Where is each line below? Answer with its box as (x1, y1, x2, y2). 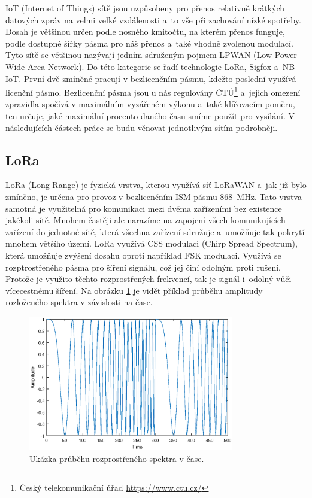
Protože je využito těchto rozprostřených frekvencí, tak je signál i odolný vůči (5, 272, 292, 285)
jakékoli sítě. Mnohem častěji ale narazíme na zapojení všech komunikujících (5, 214, 286, 226)
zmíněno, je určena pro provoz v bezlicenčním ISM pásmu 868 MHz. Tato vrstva (5, 190, 302, 202)
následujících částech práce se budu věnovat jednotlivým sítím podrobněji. (5, 121, 278, 133)
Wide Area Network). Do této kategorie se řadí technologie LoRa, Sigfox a (5, 60, 278, 72)
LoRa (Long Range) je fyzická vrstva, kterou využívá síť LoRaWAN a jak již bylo (5, 178, 307, 191)
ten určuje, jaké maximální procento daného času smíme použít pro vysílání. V (5, 110, 295, 122)
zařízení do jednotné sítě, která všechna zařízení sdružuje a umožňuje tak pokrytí (5, 225, 305, 238)
